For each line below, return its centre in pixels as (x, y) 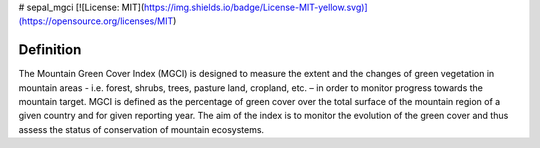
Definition (50, 50)
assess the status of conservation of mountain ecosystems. (141, 129)
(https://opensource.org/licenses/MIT (96, 21)
